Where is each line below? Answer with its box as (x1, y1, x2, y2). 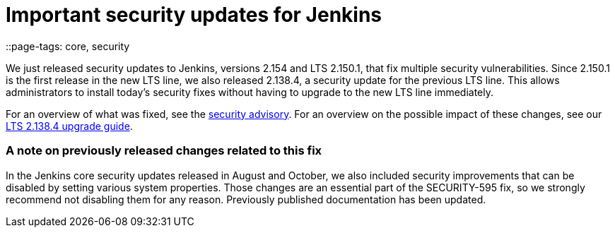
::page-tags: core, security (6, 40, 130, 52)
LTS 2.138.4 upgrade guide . (6, 119, 133, 132)
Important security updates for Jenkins (6, 3, 382, 27)
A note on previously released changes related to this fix (6, 143, 322, 158)
